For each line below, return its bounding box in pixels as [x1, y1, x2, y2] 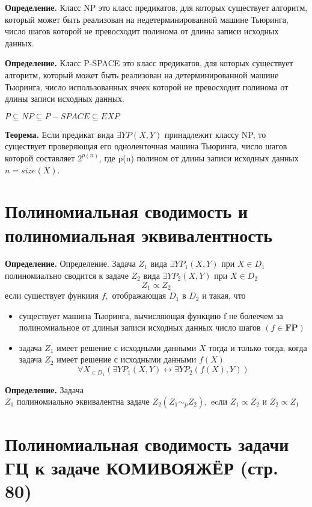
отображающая [112, 289, 167, 302]
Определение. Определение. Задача [5, 257, 136, 270]
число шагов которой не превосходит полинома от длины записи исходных [5, 25, 279, 37]
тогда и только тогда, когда [209, 341, 307, 353]
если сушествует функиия [5, 289, 99, 302]
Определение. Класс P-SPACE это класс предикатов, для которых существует [5, 57, 293, 69]
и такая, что [202, 289, 246, 302]
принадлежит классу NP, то [165, 128, 266, 140]
